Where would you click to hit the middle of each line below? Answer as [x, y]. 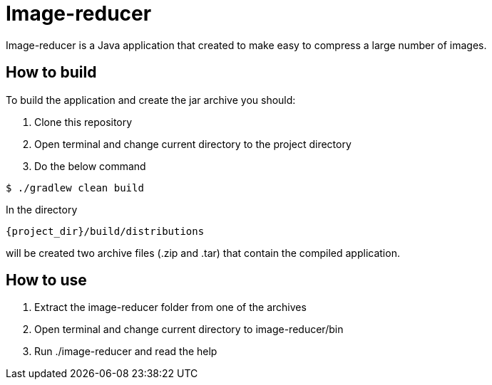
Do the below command [90, 166]
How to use [46, 280]
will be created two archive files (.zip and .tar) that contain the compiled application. [203, 253]
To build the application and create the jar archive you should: [151, 100]
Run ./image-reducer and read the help [126, 352]
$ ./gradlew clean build [75, 188]
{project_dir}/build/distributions [105, 231]
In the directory [42, 209]
